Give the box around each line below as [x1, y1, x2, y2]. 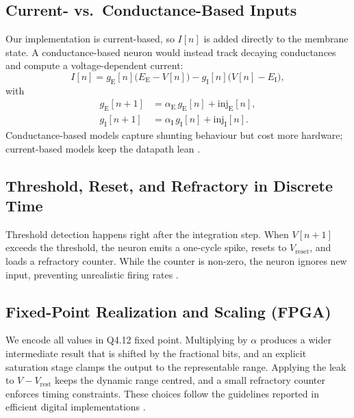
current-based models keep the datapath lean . [5, 141, 201, 155]
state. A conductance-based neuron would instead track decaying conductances [5, 44, 336, 59]
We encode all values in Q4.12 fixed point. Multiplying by [5, 332, 248, 347]
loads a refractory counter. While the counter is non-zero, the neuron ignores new [5, 254, 347, 267]
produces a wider [260, 332, 331, 347]
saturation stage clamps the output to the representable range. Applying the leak [5, 359, 346, 374]
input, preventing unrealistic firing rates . [5, 267, 179, 281]
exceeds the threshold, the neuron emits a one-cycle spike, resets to [5, 240, 287, 254]
